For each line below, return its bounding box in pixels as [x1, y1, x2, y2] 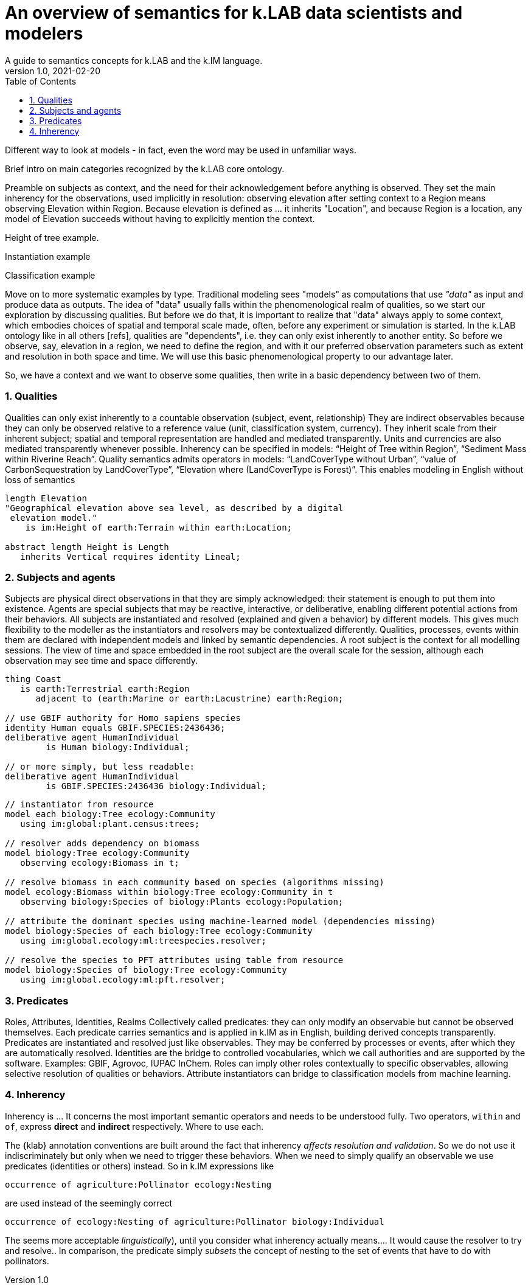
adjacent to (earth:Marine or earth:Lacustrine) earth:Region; [35, 694, 344, 704]
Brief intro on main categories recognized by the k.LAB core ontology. [5, 163, 285, 174]
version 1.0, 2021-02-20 [5, 65, 100, 76]
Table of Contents [5, 75, 77, 86]
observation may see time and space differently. [5, 655, 198, 666]
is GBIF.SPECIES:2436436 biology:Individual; [46, 781, 266, 792]
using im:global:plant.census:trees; [20, 819, 200, 829]
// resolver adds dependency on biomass [5, 838, 200, 849]
